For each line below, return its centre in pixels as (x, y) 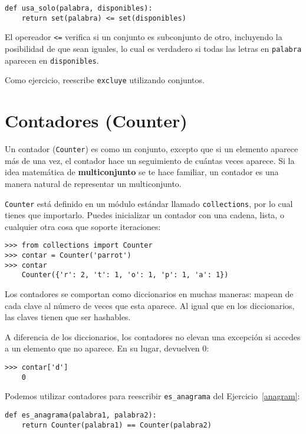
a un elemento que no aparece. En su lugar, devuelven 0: (107, 348)
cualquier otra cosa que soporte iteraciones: (83, 226)
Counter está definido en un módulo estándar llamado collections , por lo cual (149, 203)
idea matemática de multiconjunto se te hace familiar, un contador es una (142, 172)
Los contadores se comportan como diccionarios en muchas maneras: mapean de (149, 293)
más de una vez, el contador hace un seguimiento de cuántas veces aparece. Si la (150, 160)
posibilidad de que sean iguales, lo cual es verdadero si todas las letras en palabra (153, 48)
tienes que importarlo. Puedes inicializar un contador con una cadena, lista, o (144, 215)
